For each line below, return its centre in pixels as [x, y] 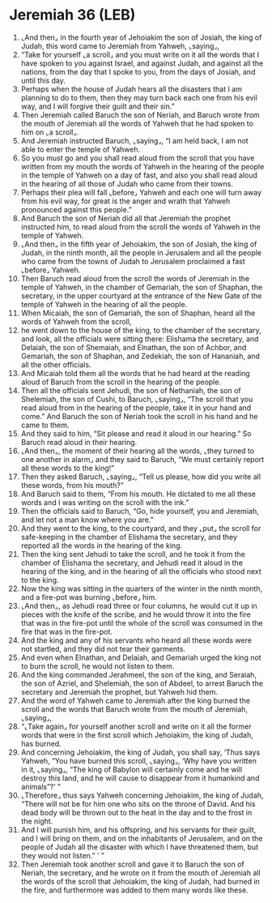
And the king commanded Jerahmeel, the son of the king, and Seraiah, [139, 674]
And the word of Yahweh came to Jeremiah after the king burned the [135, 700]
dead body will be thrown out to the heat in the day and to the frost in [136, 812]
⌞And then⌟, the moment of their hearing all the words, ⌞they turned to [137, 451]
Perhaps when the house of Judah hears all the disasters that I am [131, 89]
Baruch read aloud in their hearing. [79, 442]
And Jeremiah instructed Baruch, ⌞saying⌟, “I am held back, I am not [135, 140]
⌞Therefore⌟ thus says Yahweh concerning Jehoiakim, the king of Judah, [142, 795]
